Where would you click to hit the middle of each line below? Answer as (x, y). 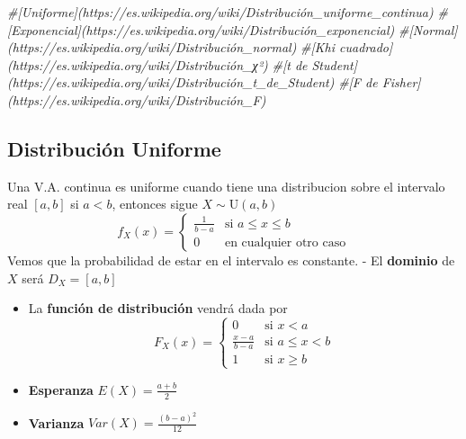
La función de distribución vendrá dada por (158, 308)
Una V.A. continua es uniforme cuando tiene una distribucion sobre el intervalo (226, 186)
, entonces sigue (155, 204)
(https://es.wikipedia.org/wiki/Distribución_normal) (152, 47)
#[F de (358, 82)
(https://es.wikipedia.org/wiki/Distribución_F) (137, 99)
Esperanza (61, 389)
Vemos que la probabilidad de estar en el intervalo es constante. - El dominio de (231, 260)
